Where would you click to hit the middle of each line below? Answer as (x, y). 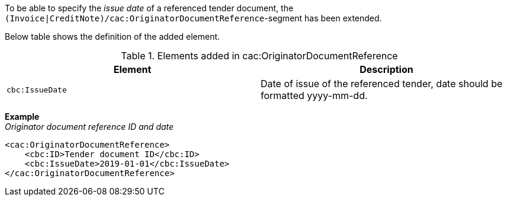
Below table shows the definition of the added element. (113, 36)
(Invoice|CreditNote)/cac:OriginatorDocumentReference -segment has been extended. (193, 18)
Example (22, 117)
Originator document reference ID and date (89, 127)
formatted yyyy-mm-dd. (314, 95)
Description (386, 69)
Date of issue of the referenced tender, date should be (382, 84)
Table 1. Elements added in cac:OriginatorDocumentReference (259, 56)
